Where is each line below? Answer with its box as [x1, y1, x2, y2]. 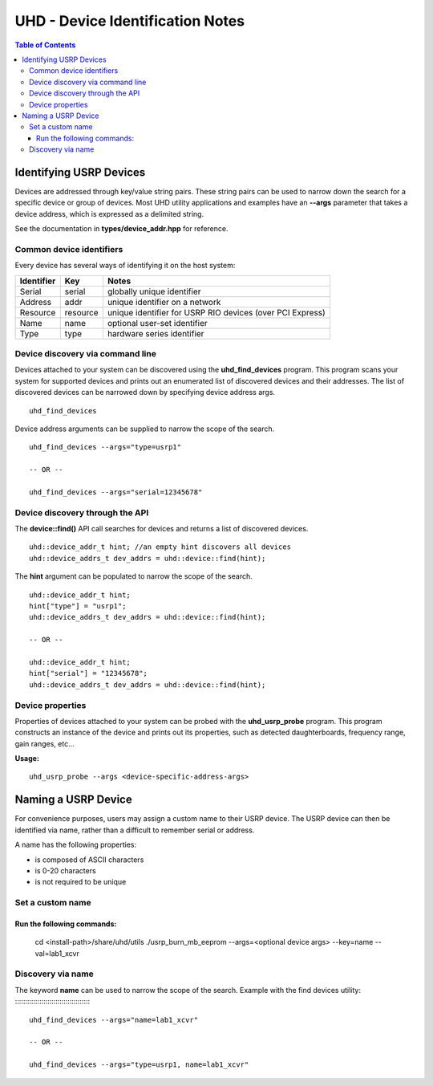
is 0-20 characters [34, 865, 96, 875]
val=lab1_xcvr [34, 948, 79, 958]
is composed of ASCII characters [34, 855, 144, 864]
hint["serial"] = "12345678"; [29, 669, 148, 678]
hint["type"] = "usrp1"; [29, 602, 127, 611]
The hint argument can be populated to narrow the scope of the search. [14, 571, 253, 581]
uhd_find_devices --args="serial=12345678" [29, 487, 203, 497]
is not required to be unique [34, 877, 127, 887]
